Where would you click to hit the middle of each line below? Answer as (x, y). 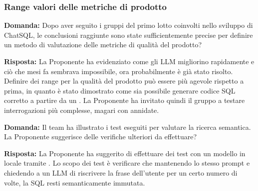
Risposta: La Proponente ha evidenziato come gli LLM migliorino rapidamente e (129, 61)
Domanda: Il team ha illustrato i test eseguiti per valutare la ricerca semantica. (128, 127)
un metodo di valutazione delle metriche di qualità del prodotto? (103, 45)
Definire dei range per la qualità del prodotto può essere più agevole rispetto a (124, 81)
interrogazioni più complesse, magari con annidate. (82, 110)
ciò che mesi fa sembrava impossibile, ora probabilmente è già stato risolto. (119, 71)
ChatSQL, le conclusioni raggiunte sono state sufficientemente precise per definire (129, 35)
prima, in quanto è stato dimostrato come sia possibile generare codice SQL (120, 90)
